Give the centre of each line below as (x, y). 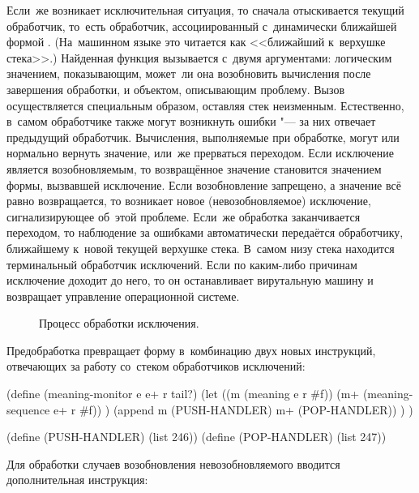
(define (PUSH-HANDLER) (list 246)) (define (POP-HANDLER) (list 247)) (197, 437)
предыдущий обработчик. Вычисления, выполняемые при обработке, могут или (203, 137)
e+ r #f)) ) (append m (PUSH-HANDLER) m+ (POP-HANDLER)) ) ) (233, 409)
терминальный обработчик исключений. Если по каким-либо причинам (182, 264)
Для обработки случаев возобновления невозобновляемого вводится (173, 463)
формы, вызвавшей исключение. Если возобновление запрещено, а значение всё (204, 184)
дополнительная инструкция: (77, 480)
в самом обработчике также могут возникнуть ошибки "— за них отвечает (191, 121)
